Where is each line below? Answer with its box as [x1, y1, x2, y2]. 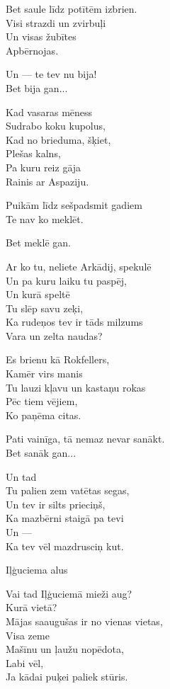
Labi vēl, [6, 655, 44, 670]
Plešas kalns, [6, 146, 61, 161]
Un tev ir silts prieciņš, [6, 496, 106, 511]
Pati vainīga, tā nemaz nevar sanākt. [6, 431, 165, 446]
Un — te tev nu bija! [6, 67, 97, 81]
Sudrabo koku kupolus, [6, 118, 106, 133]
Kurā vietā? [6, 600, 57, 615]
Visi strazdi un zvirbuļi [6, 15, 106, 30]
